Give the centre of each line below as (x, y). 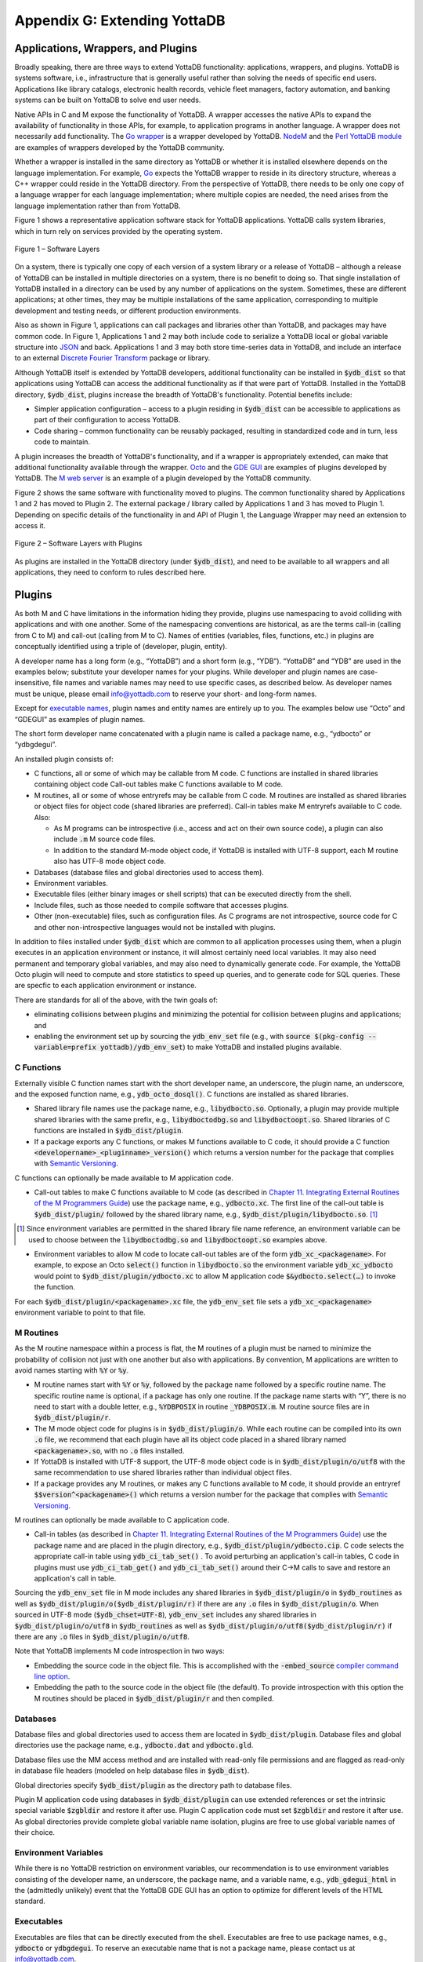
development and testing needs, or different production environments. (128, 311)
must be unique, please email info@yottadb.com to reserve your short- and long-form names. (166, 694)
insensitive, (33, 683)
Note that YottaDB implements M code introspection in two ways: (119, 1651)
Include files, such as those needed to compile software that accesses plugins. (161, 905)
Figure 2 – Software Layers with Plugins (78, 543)
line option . (52, 1676)
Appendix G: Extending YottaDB (120, 20)
